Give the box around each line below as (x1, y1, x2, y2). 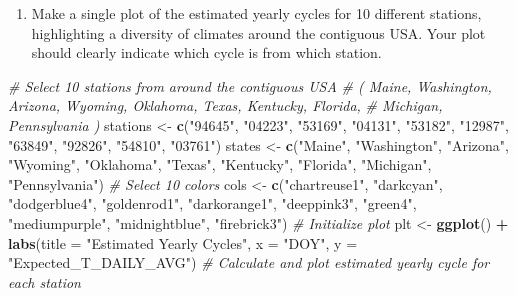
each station (8, 271, 81, 292)
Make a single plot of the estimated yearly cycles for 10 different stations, (31, 3, 482, 23)
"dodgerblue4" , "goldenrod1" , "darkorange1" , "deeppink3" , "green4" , (8, 193, 417, 214)
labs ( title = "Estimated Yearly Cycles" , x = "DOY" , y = (8, 232, 358, 253)
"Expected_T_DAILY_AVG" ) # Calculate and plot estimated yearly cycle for (8, 252, 490, 273)
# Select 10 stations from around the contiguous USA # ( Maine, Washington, (8, 75, 492, 96)
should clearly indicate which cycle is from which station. (31, 42, 382, 63)
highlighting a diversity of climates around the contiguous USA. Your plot (31, 22, 486, 43)
